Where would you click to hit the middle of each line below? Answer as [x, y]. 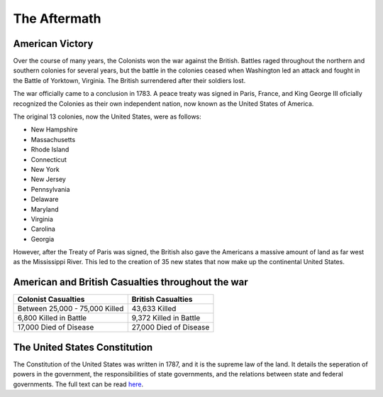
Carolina [43, 229]
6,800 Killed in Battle [52, 318]
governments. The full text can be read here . [78, 384]
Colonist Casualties [51, 300]
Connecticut [49, 159]
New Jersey [49, 179]
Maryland [45, 209]
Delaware [45, 200]
